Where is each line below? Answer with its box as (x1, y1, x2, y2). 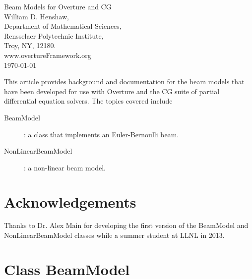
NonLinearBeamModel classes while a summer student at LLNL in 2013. (4, 230, 225, 240)
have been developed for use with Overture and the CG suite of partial (4, 86, 220, 96)
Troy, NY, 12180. (4, 40, 56, 51)
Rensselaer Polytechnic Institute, (4, 30, 104, 41)
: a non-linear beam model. (24, 162, 106, 172)
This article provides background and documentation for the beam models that (4, 76, 245, 87)
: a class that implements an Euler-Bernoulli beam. (24, 129, 179, 139)
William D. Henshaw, (4, 11, 69, 21)
